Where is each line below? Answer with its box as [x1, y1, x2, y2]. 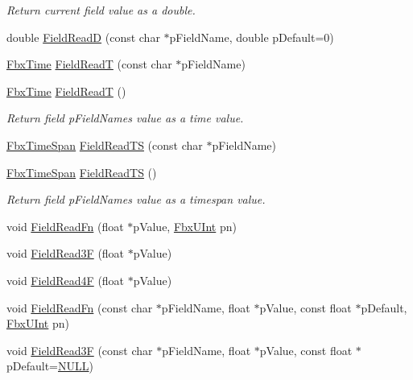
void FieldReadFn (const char [6, 299, 153, 316]
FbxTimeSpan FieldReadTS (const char [6, 136, 203, 153]
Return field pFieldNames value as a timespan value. [6, 191, 266, 208]
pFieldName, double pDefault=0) [169, 28, 334, 45]
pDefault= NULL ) [6, 357, 93, 374]
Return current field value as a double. [6, 2, 196, 18]
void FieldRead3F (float [6, 245, 125, 262]
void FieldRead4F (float [6, 271, 125, 288]
